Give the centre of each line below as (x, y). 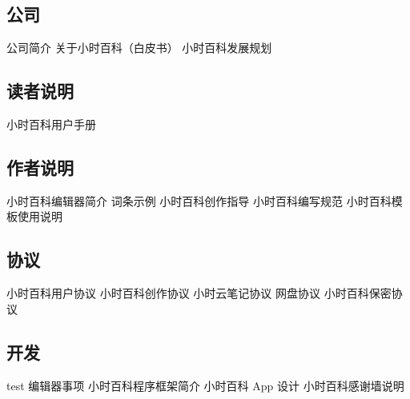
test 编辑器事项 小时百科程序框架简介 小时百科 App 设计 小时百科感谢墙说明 (205, 385)
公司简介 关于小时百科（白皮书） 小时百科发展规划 (139, 48)
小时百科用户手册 (51, 124)
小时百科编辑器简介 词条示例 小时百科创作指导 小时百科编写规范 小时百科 (199, 200)
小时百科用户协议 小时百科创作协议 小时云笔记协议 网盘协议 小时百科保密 (199, 293)
